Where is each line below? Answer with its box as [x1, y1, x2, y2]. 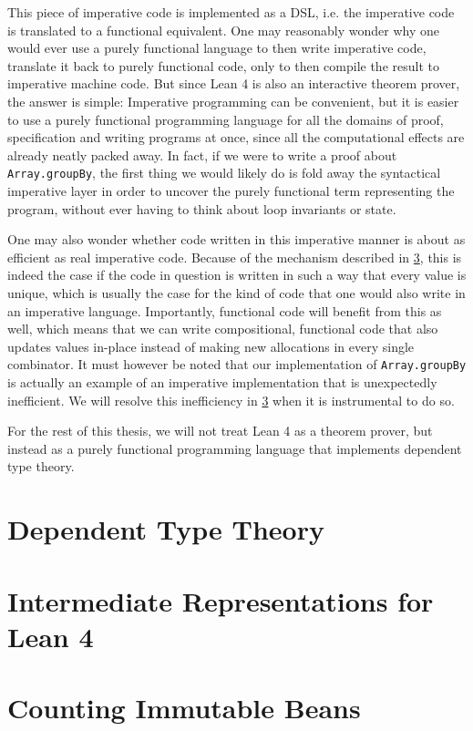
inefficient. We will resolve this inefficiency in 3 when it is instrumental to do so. [7, 390, 455, 409]
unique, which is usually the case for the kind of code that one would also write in [7, 283, 466, 302]
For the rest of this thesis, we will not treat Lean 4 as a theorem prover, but [7, 421, 433, 440]
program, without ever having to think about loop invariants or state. [7, 199, 396, 218]
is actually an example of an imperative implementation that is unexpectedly [7, 373, 437, 391]
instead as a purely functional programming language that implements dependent [7, 438, 462, 458]
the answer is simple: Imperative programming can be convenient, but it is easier [7, 91, 459, 110]
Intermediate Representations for [7, 582, 434, 619]
